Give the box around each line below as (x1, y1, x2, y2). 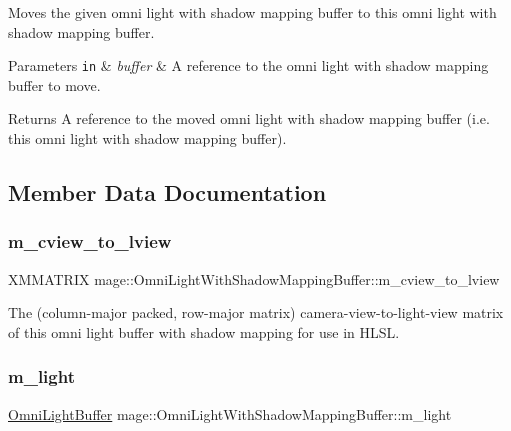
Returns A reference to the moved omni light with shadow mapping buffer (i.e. (8, 108, 490, 129)
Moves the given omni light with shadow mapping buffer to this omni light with (8, 2, 497, 22)
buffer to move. (8, 74, 101, 95)
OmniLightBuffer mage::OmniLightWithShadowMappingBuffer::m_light (8, 403, 452, 424)
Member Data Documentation (8, 177, 327, 208)
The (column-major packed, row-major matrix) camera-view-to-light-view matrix (8, 302, 504, 323)
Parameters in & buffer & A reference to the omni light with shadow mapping (8, 55, 489, 76)
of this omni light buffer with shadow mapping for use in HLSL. (8, 321, 400, 342)
